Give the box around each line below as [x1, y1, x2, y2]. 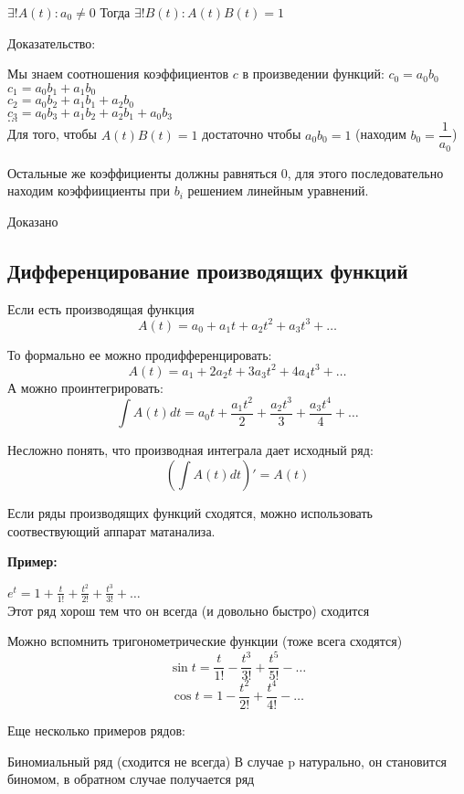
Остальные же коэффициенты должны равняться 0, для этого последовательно [7, 163, 444, 182]
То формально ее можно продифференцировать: [7, 344, 272, 364]
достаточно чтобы [202, 124, 301, 143]
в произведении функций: [242, 64, 385, 83]
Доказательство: [7, 33, 96, 52]
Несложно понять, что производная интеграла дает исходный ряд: [7, 440, 374, 460]
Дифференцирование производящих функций [7, 256, 408, 284]
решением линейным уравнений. [187, 181, 369, 200]
